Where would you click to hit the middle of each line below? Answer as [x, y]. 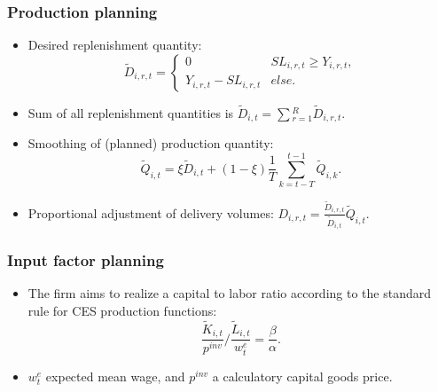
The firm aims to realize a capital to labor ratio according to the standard [230, 293]
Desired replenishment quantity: [115, 45]
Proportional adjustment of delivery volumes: [151, 212]
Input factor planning [86, 260]
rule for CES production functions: [122, 311]
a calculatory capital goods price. [302, 376]
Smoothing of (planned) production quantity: [151, 143]
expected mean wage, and [115, 376]
